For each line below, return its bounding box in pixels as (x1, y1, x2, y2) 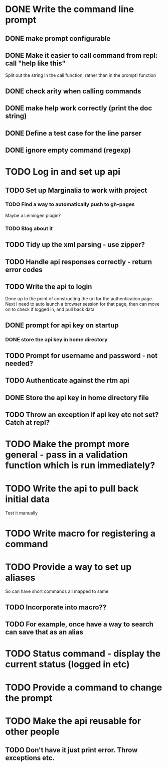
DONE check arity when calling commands (5, 87, 141, 95)
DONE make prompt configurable (5, 34, 111, 43)
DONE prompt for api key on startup (5, 321, 119, 329)
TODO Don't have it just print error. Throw (5, 746, 138, 754)
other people (5, 726, 60, 737)
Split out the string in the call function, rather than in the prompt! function (5, 72, 156, 78)
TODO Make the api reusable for (5, 715, 141, 726)
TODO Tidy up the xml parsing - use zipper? (5, 240, 145, 249)
